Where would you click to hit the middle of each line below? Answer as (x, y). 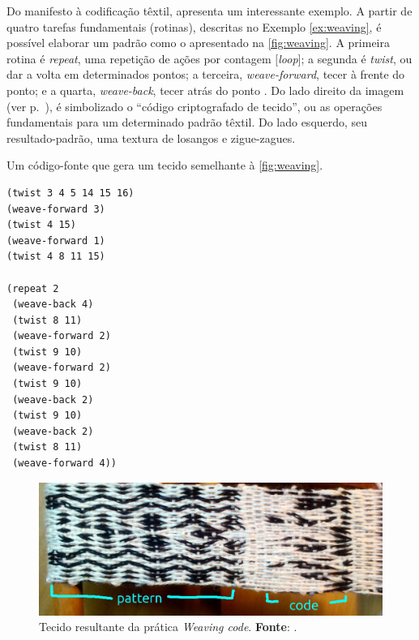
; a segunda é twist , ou (357, 58)
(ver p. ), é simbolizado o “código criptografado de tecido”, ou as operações (195, 106)
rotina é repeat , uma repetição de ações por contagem (139, 58)
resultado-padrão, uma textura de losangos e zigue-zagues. (151, 137)
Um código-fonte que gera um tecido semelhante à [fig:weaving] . (165, 165)
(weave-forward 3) (56, 209)
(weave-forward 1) (56, 241)
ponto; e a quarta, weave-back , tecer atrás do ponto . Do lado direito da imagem (205, 90)
